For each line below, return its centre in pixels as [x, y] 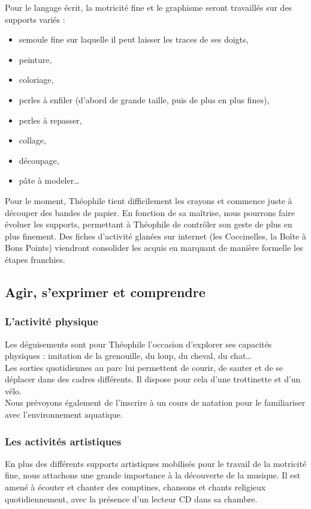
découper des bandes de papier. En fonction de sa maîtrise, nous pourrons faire [150, 212]
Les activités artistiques [63, 441]
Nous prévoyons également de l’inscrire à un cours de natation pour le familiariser [155, 402]
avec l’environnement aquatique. [64, 414]
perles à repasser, [50, 120]
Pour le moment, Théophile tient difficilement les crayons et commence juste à [149, 200]
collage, [32, 140]
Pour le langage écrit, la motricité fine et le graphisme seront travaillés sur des [149, 7]
